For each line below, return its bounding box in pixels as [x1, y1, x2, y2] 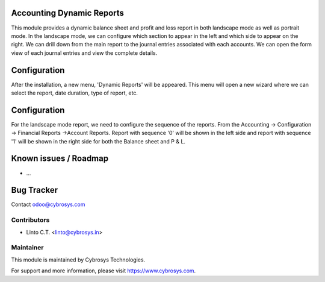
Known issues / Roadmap [11, 154, 108, 164]
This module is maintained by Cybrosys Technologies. [11, 256, 146, 263]
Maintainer [11, 243, 44, 252]
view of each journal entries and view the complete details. [11, 49, 158, 57]
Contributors [11, 216, 50, 224]
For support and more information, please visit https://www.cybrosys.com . [11, 267, 196, 274]
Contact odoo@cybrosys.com [11, 201, 85, 208]
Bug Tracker [11, 185, 58, 195]
